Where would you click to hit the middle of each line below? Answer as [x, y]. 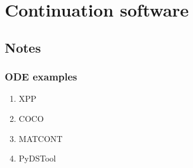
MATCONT [41, 138]
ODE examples [41, 77]
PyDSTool [37, 158]
